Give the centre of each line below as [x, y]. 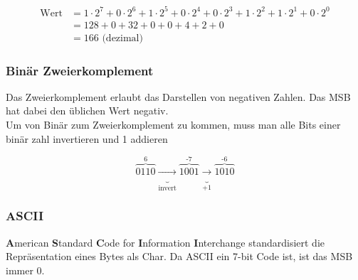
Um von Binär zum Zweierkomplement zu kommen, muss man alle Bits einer [173, 124]
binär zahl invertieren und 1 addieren [87, 138]
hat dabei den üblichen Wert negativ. [87, 111]
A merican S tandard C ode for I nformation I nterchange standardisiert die [165, 242]
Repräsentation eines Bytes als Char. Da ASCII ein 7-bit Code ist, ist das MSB [179, 256]
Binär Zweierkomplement [80, 70]
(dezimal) [122, 38]
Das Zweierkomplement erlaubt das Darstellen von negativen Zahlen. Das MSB [178, 96]
